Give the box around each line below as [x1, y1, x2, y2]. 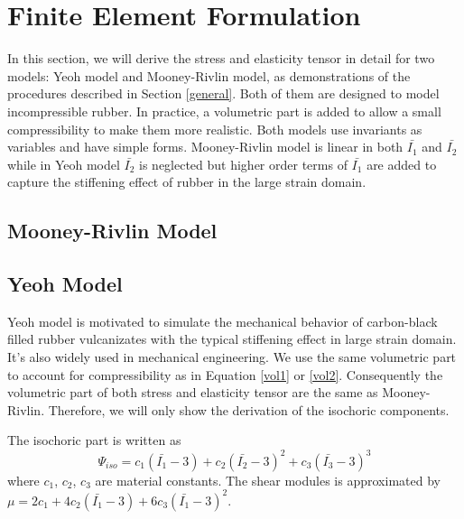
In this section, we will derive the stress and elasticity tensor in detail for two [7, 49, 435, 68]
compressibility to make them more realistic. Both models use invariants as [7, 119, 422, 138]
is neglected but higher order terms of [139, 154, 348, 173]
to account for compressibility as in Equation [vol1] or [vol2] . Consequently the [7, 365, 443, 384]
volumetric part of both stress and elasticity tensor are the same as [7, 383, 378, 402]
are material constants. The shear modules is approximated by [95, 470, 441, 489]
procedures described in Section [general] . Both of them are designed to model [7, 84, 440, 103]
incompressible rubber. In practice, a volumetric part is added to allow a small [7, 101, 441, 120]
